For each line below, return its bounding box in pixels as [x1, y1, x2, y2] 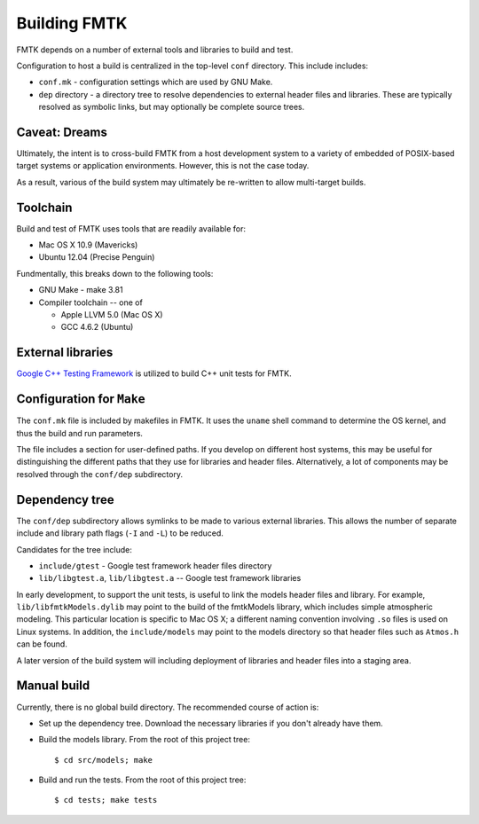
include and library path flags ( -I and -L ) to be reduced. [16, 528, 224, 538]
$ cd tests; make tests [54, 795, 158, 805]
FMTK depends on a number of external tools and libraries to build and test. [16, 44, 294, 55]
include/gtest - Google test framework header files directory [38, 560, 272, 571]
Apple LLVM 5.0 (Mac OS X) [60, 310, 163, 320]
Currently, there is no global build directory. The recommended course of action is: [16, 702, 319, 712]
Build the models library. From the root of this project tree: [38, 734, 250, 745]
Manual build [16, 679, 90, 694]
